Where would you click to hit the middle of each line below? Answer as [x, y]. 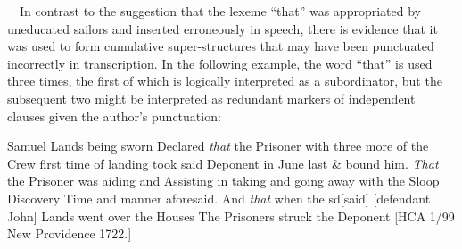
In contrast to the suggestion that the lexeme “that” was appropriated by [220, 11]
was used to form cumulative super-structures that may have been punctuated [221, 46]
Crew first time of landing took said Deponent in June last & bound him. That [223, 163]
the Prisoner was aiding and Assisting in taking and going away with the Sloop [223, 181]
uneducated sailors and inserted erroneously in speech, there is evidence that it [223, 28]
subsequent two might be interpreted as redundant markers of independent [211, 98]
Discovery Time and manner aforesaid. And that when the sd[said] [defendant [219, 198]
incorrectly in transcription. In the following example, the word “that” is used [220, 63]
